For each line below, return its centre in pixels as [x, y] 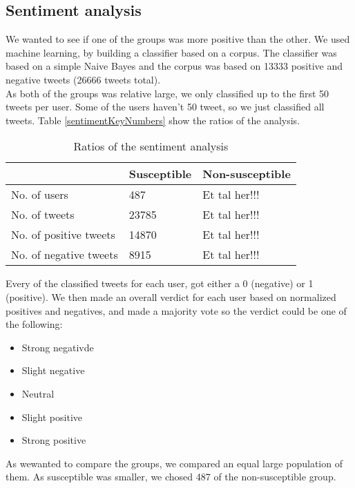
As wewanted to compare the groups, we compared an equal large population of [174, 463]
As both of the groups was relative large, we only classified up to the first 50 [167, 93]
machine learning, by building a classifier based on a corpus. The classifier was [171, 52]
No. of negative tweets [65, 255]
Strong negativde [58, 347]
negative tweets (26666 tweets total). [83, 79]
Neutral [38, 393]
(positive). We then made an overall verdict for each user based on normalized [171, 296]
